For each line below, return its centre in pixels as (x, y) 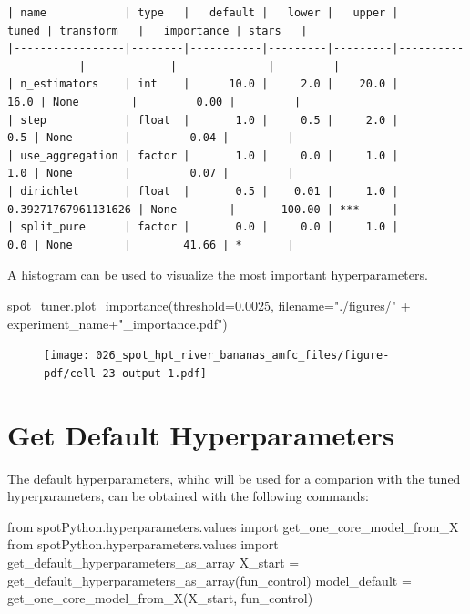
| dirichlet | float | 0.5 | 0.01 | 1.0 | (203, 191)
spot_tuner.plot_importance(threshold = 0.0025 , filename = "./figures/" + (209, 305)
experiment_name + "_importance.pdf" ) (117, 323)
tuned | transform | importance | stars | (158, 31)
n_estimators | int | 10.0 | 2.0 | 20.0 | (209, 84)
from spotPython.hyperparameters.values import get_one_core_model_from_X (233, 526)
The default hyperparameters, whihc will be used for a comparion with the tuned (234, 478)
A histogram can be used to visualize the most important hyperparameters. (218, 275)
